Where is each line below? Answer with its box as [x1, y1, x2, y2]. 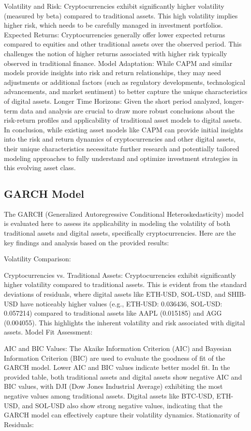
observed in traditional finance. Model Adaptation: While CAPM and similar [4, 58, 233, 68]
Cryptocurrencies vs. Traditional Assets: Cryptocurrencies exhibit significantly [4, 270, 236, 280]
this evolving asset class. [4, 162, 76, 173]
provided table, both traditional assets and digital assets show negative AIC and [4, 371, 242, 382]
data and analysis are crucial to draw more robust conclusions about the [20, 105, 235, 115]
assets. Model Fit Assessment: [4, 327, 93, 337]
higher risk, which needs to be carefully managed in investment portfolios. [4, 20, 223, 30]
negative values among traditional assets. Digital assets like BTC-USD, [4, 390, 214, 400]
